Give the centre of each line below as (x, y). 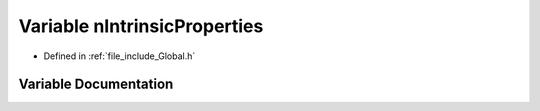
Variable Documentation (96, 84)
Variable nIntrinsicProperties (141, 26)
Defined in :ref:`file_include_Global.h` (119, 56)
